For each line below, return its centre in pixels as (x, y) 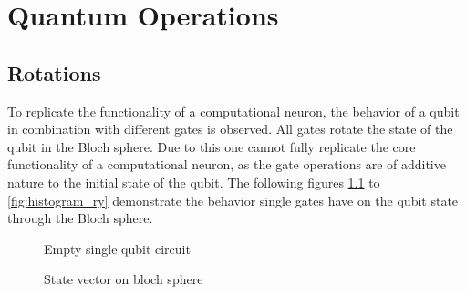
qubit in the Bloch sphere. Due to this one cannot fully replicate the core (212, 146)
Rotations (54, 72)
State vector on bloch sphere (124, 279)
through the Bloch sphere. (80, 218)
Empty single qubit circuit (117, 248)
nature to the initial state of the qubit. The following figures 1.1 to (194, 182)
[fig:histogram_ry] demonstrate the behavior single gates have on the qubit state (233, 200)
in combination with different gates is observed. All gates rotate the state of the (230, 129)
